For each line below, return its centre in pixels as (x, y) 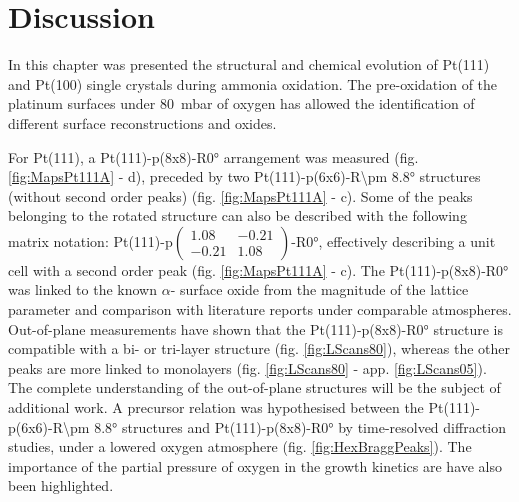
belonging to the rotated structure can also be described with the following (237, 215)
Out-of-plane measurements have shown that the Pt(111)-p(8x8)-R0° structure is (255, 328)
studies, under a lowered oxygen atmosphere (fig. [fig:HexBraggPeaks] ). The (240, 446)
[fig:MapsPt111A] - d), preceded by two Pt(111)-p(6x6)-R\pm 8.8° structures (244, 176)
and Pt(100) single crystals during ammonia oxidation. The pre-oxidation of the (253, 83)
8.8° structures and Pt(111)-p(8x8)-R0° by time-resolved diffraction (300, 426)
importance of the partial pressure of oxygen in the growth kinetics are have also (255, 465)
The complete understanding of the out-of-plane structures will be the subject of (254, 387)
